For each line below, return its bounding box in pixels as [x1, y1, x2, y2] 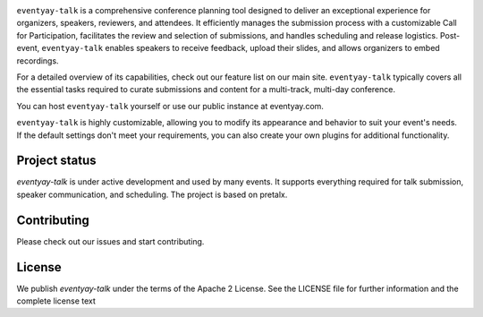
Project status [16, 153, 97, 168]
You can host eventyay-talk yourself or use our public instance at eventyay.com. [16, 100, 324, 111]
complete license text [16, 296, 96, 306]
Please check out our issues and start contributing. [16, 236, 205, 246]
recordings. [16, 55, 59, 66]
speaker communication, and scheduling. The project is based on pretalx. [16, 189, 288, 200]
